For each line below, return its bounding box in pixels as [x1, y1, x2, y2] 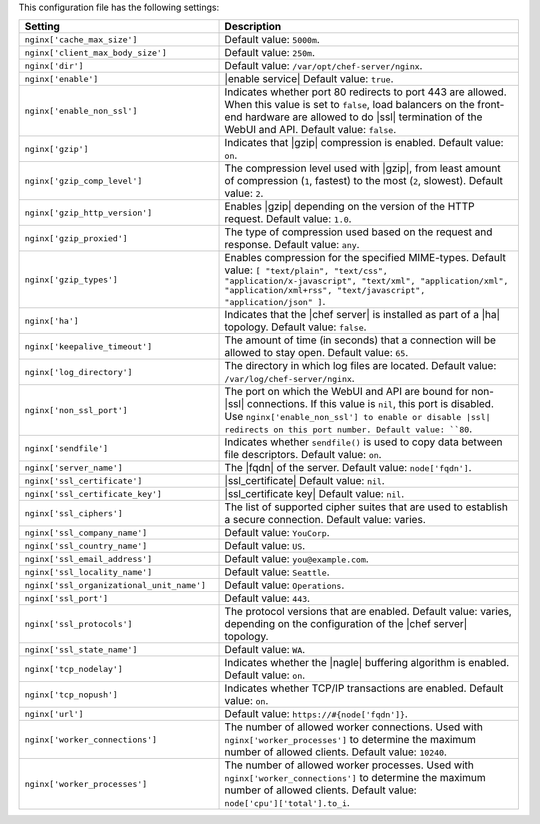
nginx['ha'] [24, 315, 79, 326]
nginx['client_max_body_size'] [24, 47, 167, 58]
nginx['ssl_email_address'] [24, 553, 153, 564]
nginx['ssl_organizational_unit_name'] [24, 580, 207, 590]
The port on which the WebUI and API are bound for [224, 385, 469, 399]
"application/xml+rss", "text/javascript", [224, 285, 426, 296]
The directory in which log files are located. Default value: [224, 359, 497, 373]
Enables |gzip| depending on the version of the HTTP [224, 200, 475, 214]
